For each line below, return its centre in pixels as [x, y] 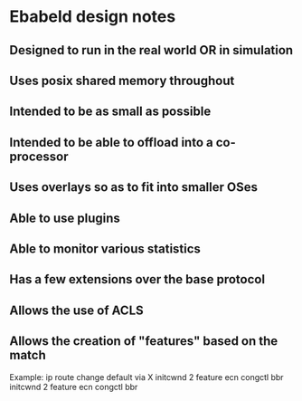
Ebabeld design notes [93, 17]
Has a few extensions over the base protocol [137, 279]
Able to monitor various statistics [105, 248]
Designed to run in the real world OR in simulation [151, 50]
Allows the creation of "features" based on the [144, 341]
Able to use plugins [65, 218]
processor [39, 156]
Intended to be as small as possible [110, 112]
